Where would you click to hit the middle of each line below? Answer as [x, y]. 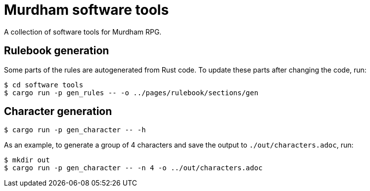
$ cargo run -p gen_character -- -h [75, 130]
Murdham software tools [87, 10]
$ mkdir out [27, 160]
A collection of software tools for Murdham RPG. [83, 32]
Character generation [58, 112]
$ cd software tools [44, 85]
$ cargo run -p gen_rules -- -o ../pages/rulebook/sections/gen [131, 93]
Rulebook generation [57, 51]
